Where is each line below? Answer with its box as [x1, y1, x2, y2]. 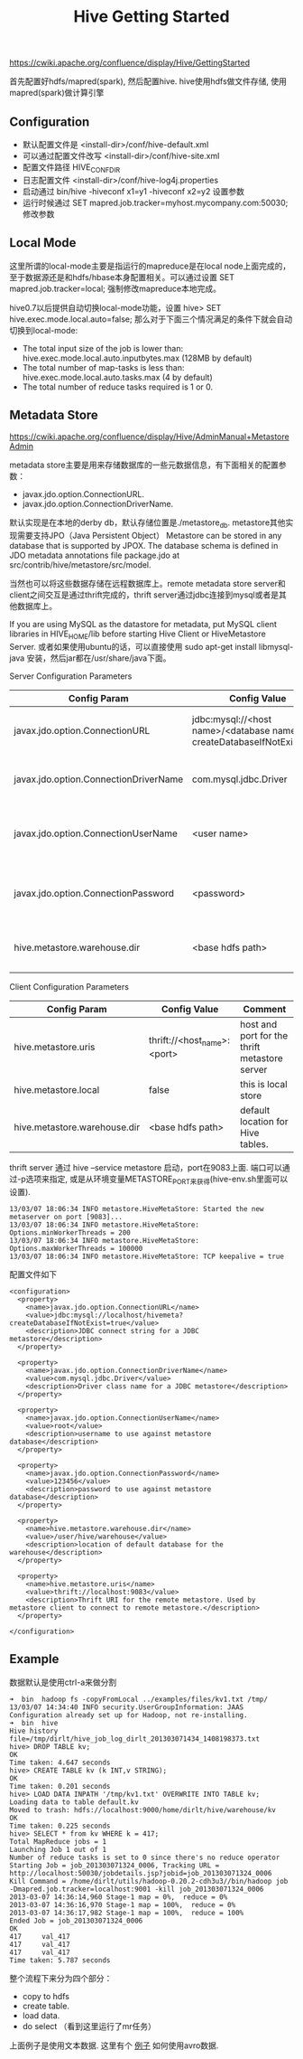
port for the [240, 1029, 289, 1042]
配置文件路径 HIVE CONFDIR [22, 162, 121, 174]
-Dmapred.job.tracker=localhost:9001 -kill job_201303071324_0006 [9, 1885, 264, 1894]
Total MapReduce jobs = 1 [9, 1837, 106, 1846]
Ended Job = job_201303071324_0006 [9, 1916, 143, 1925]
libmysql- [258, 642, 294, 653]
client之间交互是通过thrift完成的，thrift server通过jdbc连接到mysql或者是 [9, 589, 280, 600]
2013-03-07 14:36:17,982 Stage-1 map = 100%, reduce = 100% [9, 1908, 244, 1917]
